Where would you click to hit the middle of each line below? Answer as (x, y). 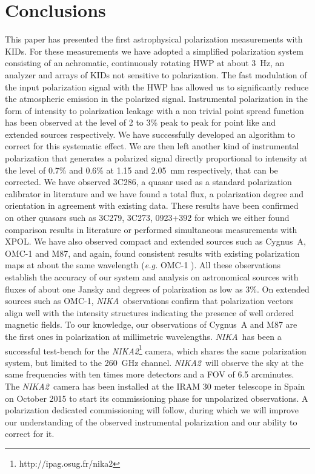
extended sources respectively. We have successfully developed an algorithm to (150, 134)
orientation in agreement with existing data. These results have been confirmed (152, 205)
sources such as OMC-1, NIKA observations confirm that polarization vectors (149, 301)
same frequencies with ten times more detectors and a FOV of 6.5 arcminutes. (150, 374)
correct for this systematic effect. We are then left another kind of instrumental (152, 146)
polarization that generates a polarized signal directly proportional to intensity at (156, 158)
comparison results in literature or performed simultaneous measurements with (151, 229)
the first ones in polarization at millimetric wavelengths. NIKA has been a (143, 336)
